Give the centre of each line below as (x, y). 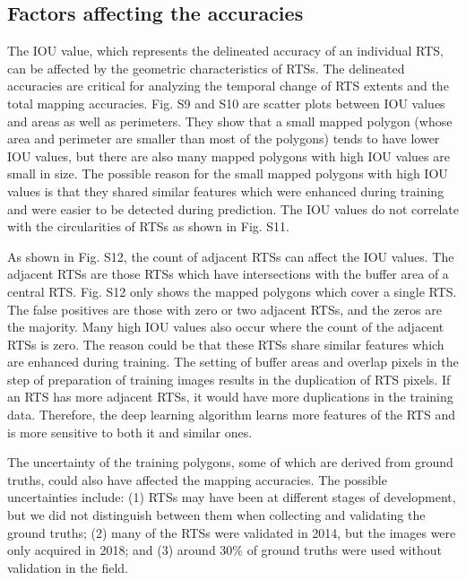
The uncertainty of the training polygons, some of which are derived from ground (230, 462)
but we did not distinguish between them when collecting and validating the (216, 515)
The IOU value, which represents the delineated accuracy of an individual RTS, (225, 51)
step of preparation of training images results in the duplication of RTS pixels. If (229, 379)
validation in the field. (68, 567)
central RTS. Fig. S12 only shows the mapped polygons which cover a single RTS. (232, 291)
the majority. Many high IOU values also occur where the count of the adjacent (226, 327)
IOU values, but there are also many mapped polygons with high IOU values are (229, 156)
